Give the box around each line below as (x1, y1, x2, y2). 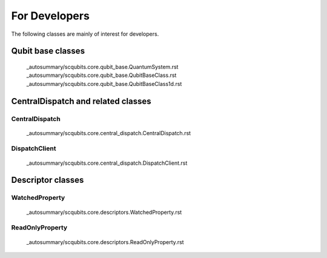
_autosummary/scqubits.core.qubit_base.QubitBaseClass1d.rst (26, 80, 182, 87)
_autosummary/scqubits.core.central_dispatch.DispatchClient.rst (26, 159, 188, 167)
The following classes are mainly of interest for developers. (11, 30, 159, 38)
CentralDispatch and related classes (11, 96, 151, 106)
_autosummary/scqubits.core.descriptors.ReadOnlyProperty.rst (26, 238, 184, 245)
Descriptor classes (11, 175, 84, 185)
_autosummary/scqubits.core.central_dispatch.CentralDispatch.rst (26, 129, 191, 136)
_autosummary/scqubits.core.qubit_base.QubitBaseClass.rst (26, 71, 177, 79)
